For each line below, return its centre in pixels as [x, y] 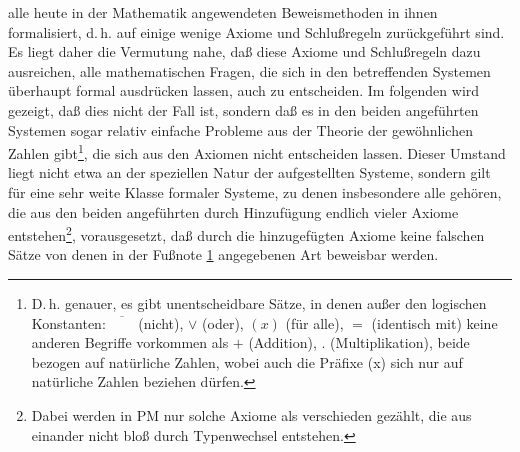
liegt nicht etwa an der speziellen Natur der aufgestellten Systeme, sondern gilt [249, 172]
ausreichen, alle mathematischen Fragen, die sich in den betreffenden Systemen [249, 70]
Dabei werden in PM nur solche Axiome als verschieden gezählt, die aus [251, 415]
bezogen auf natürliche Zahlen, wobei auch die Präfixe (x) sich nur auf [247, 361]
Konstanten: [68, 322]
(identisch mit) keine [434, 322]
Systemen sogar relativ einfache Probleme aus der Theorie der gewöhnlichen [240, 129]
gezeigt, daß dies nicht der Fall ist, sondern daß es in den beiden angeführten [243, 109]
